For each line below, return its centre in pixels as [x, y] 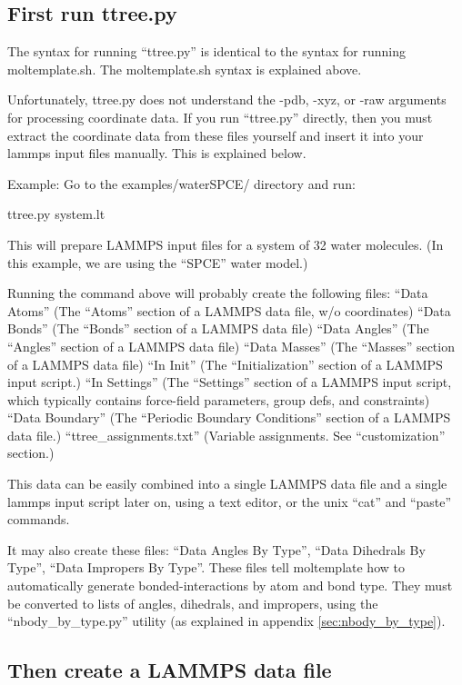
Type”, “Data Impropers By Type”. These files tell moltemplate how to [206, 567]
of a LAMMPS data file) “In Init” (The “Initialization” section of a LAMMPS [225, 364]
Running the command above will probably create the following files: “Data [218, 293]
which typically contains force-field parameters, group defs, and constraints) [219, 399]
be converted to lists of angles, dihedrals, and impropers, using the [193, 603]
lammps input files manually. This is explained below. [157, 153]
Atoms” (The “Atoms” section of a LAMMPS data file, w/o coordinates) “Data [229, 310]
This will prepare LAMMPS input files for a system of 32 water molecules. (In [226, 244]
